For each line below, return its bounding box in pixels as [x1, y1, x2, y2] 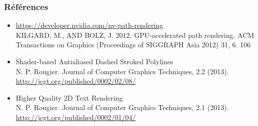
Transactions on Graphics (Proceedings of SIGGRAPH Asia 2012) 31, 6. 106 [15, 39, 251, 50]
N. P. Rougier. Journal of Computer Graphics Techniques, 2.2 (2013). [15, 66, 229, 76]
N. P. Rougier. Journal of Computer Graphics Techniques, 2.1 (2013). [15, 102, 229, 113]
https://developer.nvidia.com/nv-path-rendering [15, 20, 163, 30]
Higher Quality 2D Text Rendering [15, 92, 123, 103]
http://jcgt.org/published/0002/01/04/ [15, 112, 136, 122]
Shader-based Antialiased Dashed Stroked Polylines [15, 56, 173, 66]
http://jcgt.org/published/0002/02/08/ [15, 76, 136, 86]
